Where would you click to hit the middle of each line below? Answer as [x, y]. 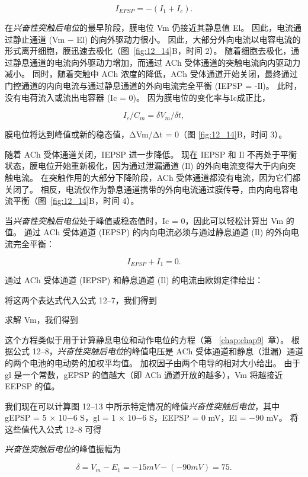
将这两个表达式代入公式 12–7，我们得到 [81, 300]
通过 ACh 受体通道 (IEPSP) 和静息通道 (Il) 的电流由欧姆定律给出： [134, 279]
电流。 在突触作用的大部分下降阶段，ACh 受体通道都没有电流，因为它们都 [157, 177]
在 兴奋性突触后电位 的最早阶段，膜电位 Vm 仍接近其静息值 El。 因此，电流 [149, 27]
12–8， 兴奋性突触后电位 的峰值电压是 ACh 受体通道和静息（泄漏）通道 [168, 351]
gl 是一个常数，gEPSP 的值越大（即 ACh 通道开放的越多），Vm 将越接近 [144, 374]
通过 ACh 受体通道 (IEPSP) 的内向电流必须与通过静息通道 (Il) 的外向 [157, 232]
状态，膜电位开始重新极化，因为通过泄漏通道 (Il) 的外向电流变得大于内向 [146, 166]
